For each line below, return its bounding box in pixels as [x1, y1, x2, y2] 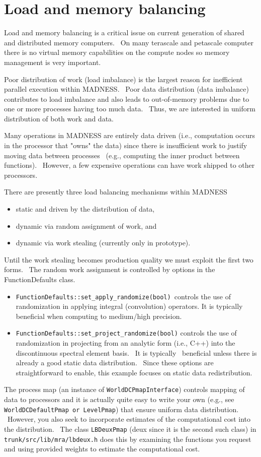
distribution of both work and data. [4, 113, 114, 123]
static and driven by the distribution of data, [16, 204, 155, 214]
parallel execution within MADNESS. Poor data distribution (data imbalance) [4, 84, 249, 94]
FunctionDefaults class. [4, 274, 75, 284]
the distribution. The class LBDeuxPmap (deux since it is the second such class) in [4, 423, 256, 434]
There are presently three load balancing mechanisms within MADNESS [4, 186, 227, 197]
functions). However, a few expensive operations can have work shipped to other [4, 160, 255, 170]
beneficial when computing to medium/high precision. [16, 310, 182, 321]
